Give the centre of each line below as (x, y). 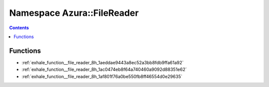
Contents (19, 28)
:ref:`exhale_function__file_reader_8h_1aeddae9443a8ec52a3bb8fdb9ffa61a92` (103, 62)
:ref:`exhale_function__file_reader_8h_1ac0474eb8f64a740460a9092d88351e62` (104, 70)
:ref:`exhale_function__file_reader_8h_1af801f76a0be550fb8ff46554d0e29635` (102, 76)
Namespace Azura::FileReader (74, 13)
